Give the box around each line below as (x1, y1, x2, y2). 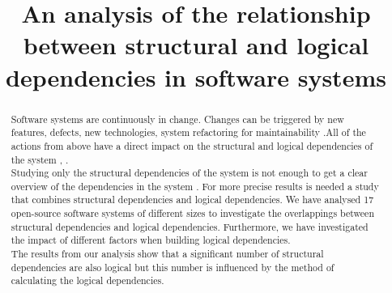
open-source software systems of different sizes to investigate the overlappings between (11, 206, 374, 220)
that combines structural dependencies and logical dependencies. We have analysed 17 (11, 193, 374, 206)
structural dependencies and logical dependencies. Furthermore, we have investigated (11, 219, 369, 233)
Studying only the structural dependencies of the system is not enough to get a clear (11, 166, 368, 180)
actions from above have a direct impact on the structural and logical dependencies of (11, 138, 373, 152)
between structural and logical (23, 28, 369, 62)
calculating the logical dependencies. (11, 274, 164, 287)
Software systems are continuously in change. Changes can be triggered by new (11, 112, 344, 125)
